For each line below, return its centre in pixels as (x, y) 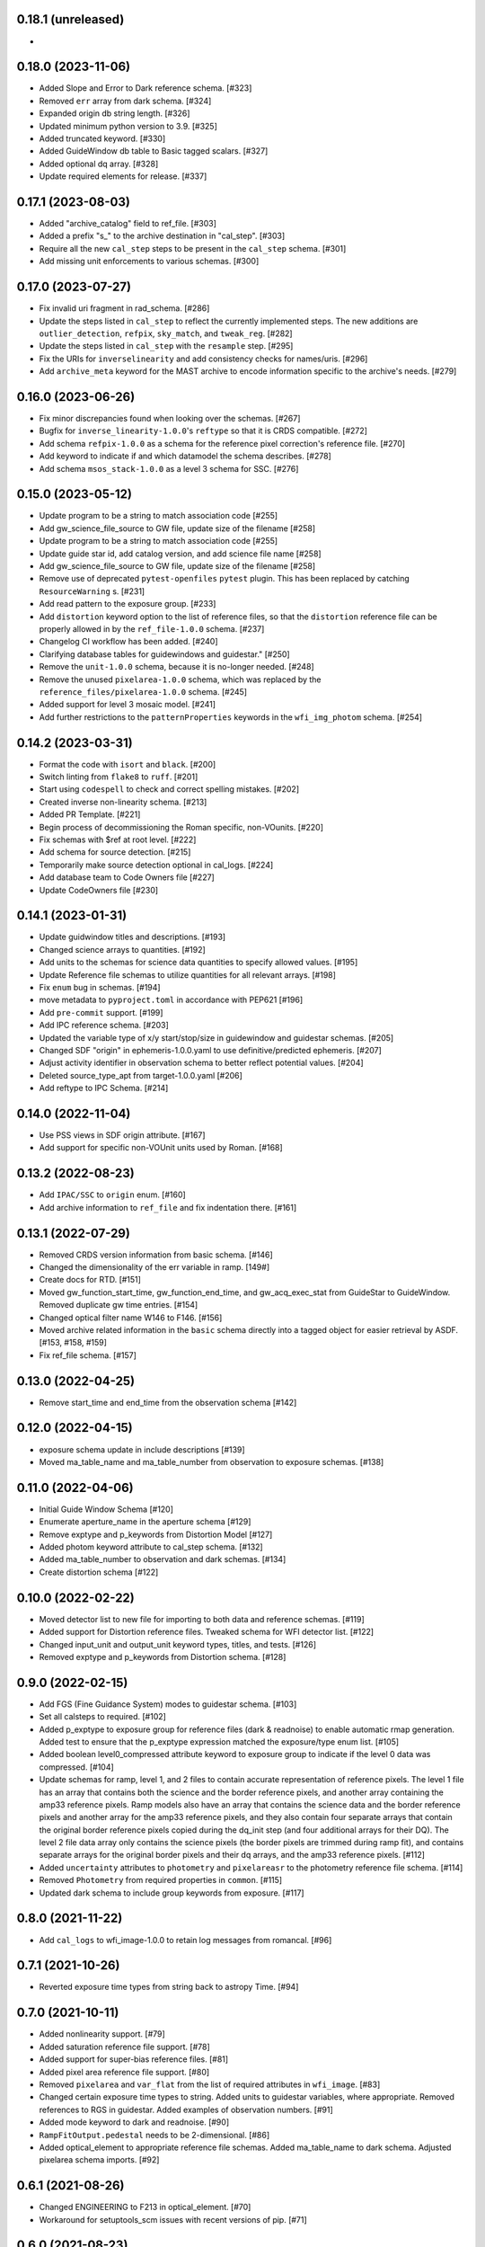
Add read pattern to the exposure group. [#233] (128, 604)
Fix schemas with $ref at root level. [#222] (118, 839)
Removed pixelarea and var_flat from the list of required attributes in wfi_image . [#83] (210, 2084)
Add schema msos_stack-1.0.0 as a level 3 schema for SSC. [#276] (169, 468)
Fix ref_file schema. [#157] (88, 1355)
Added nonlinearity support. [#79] (102, 2034)
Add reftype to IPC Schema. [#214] (104, 1088)
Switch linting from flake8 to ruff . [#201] (119, 777)
